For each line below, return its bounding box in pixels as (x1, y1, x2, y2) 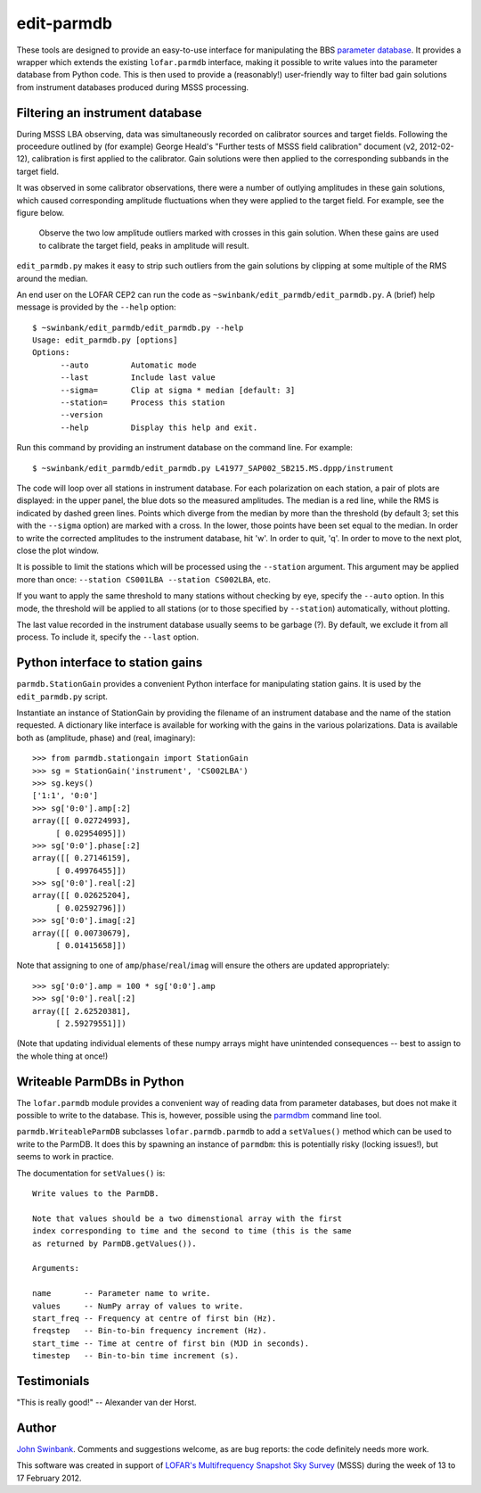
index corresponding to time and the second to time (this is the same (32, 1226, 352, 1236)
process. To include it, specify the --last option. (16, 631, 200, 642)
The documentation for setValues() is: (16, 1167, 166, 1178)
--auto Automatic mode (60, 359, 198, 370)
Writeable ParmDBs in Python (16, 1074, 184, 1089)
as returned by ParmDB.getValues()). (32, 1238, 198, 1249)
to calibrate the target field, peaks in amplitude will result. (38, 240, 249, 251)
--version (60, 410, 103, 420)
